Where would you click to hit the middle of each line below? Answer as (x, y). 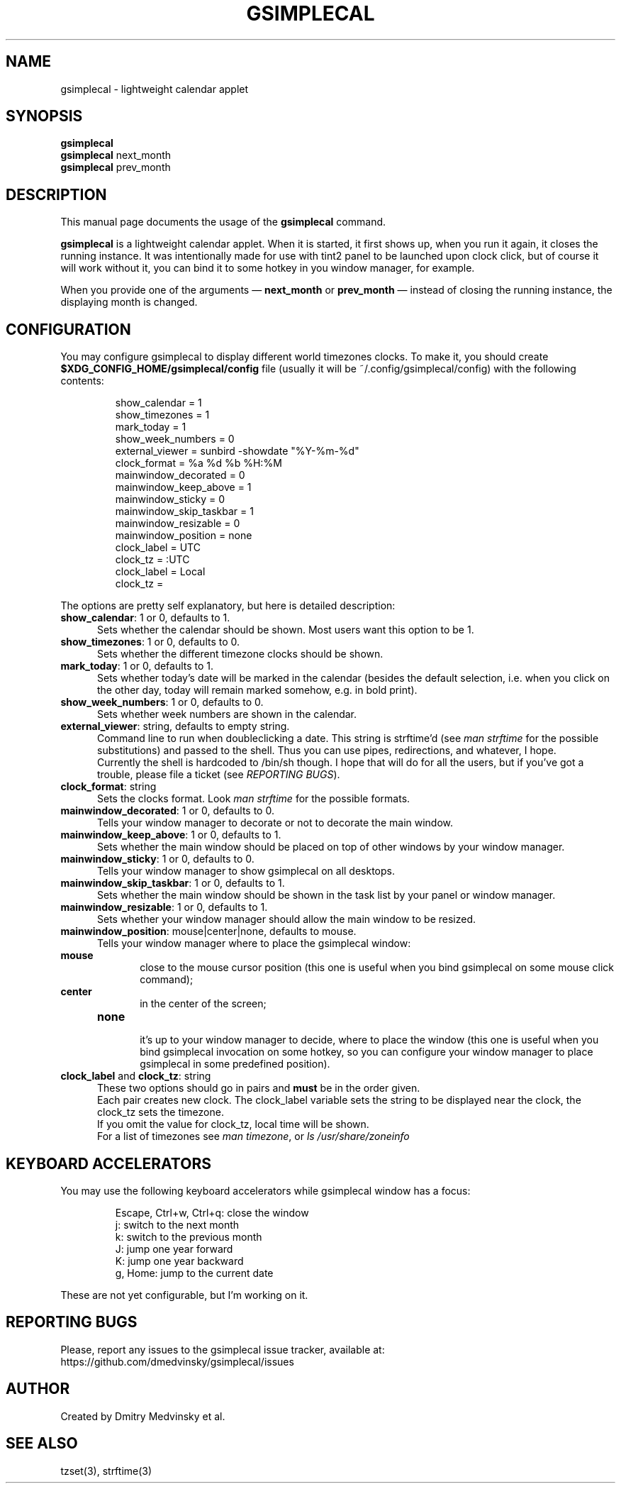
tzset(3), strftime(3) (106, 1471)
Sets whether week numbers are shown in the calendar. (227, 714)
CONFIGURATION (68, 329)
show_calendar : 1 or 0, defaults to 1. (145, 618)
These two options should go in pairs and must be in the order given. (259, 1088)
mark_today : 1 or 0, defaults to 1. (137, 666)
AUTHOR (38, 1389)
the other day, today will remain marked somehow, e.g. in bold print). (257, 690)
